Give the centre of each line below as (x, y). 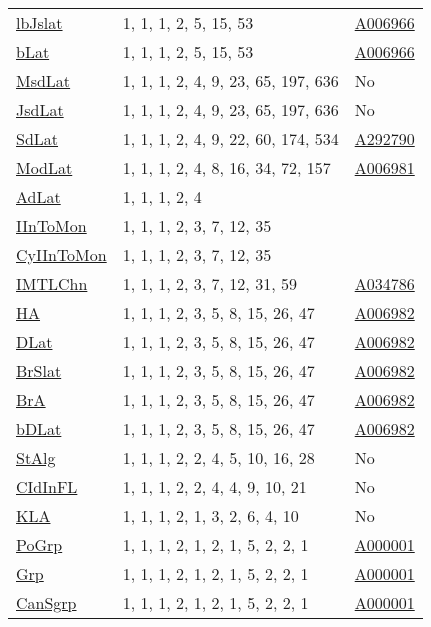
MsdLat (43, 80)
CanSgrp (46, 602)
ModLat (44, 167)
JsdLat (40, 109)
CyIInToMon (61, 254)
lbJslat (39, 22)
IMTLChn (52, 283)
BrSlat (39, 370)
